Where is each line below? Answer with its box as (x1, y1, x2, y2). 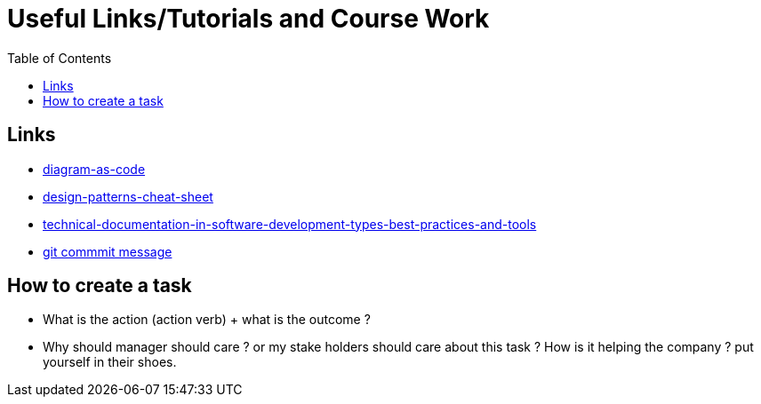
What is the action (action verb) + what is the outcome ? (43, 312, 371, 328)
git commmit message (43, 243, 172, 259)
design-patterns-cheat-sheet (43, 188, 213, 204)
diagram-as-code (43, 161, 146, 177)
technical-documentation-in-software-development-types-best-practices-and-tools (43, 216, 537, 232)
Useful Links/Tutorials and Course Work (7, 4, 490, 34)
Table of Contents (7, 50, 112, 66)
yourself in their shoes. (43, 354, 177, 370)
